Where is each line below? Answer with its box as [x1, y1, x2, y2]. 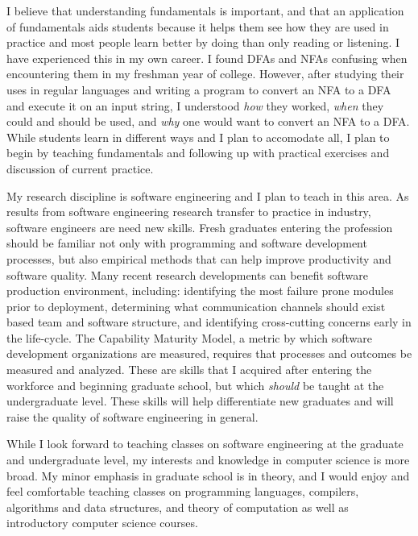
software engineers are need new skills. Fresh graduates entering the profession [6, 218, 393, 235]
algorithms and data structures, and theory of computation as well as [6, 498, 349, 515]
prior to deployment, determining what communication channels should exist [6, 297, 386, 314]
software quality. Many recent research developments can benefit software [6, 266, 368, 283]
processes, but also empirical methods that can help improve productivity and [6, 250, 391, 267]
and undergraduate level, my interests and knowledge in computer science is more [6, 451, 410, 468]
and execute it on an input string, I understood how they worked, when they [6, 97, 384, 114]
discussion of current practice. [6, 160, 154, 177]
